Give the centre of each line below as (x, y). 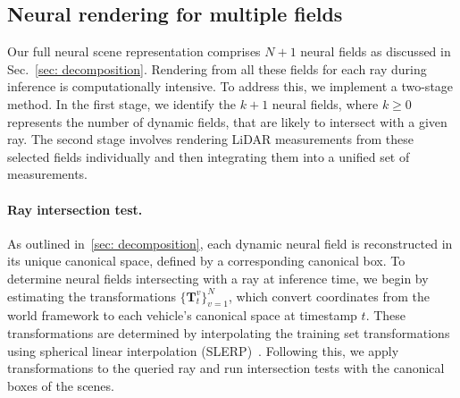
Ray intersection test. (75, 209)
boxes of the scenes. (61, 385)
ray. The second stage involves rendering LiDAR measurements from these (211, 139)
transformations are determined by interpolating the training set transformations (229, 332)
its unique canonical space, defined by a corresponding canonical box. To (206, 261)
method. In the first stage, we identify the (122, 103)
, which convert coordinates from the (329, 296)
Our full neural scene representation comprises (134, 51)
